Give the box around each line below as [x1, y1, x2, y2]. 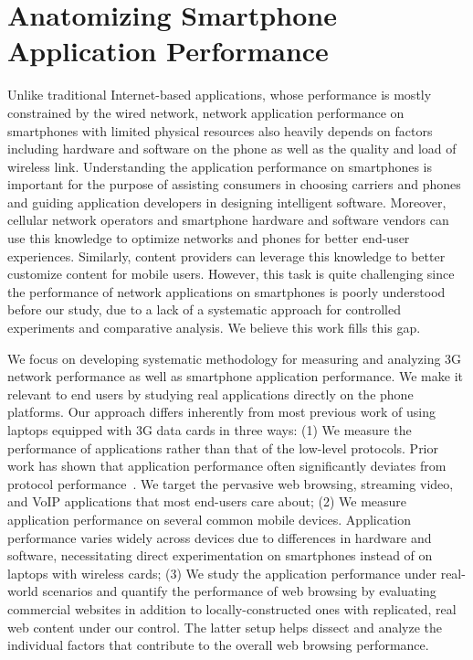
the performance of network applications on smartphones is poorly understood [7, 282, 446, 301]
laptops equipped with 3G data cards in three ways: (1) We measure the [7, 420, 412, 439]
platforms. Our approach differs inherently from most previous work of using [7, 402, 436, 421]
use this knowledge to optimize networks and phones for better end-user [7, 229, 410, 248]
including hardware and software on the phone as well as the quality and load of [7, 139, 457, 158]
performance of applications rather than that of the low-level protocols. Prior [7, 438, 438, 457]
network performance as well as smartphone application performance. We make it [7, 367, 463, 386]
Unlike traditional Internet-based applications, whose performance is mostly [7, 85, 432, 104]
